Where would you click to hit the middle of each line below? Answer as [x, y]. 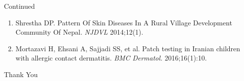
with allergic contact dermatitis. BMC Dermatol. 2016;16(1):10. [111, 58]
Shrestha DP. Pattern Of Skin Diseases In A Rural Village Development [124, 22]
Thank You [21, 74]
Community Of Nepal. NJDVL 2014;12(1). [79, 32]
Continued [20, 6]
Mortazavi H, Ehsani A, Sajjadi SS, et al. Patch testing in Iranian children [128, 48]
